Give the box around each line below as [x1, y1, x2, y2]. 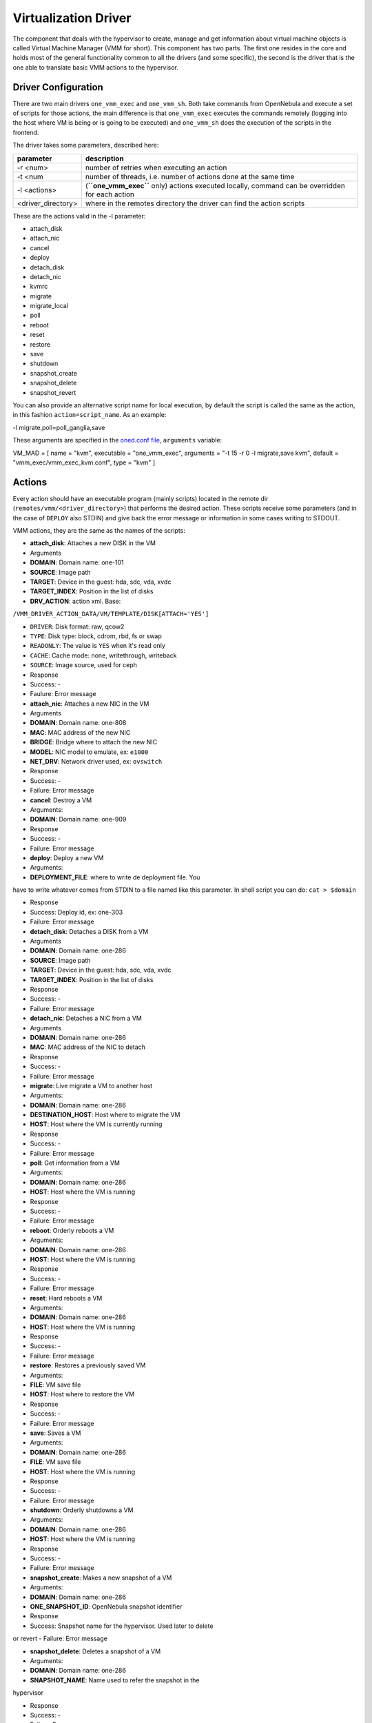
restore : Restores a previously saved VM [30, 1361, 146, 1369]
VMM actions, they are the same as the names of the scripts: [12, 527, 185, 535]
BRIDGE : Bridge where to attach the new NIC [30, 738, 158, 746]
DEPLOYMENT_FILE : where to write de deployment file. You [30, 873, 200, 881]
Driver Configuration [12, 81, 103, 93]
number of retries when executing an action [85, 163, 227, 172]
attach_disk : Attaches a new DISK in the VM [30, 539, 156, 547]
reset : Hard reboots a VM [30, 1294, 103, 1302]
